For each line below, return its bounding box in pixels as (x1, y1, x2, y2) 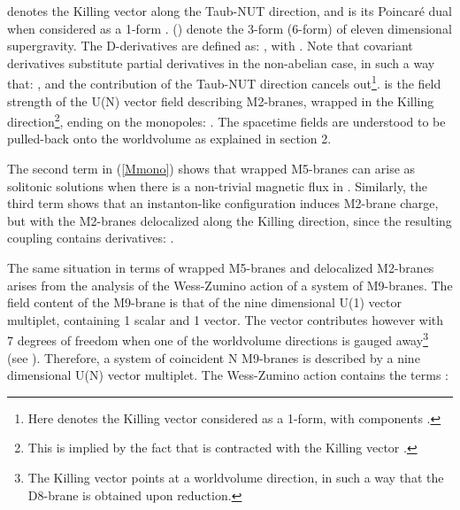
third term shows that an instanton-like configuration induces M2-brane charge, (7, 194, 439, 212)
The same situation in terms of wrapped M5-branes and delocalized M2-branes (7, 259, 434, 277)
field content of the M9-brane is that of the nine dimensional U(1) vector (7, 293, 402, 312)
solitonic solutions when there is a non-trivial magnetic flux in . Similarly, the (7, 176, 427, 195)
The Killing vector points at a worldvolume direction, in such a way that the (27, 468, 444, 487)
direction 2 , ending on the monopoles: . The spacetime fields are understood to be (7, 110, 446, 130)
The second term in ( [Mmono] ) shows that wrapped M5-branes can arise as (7, 159, 416, 178)
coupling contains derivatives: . (7, 228, 174, 247)
